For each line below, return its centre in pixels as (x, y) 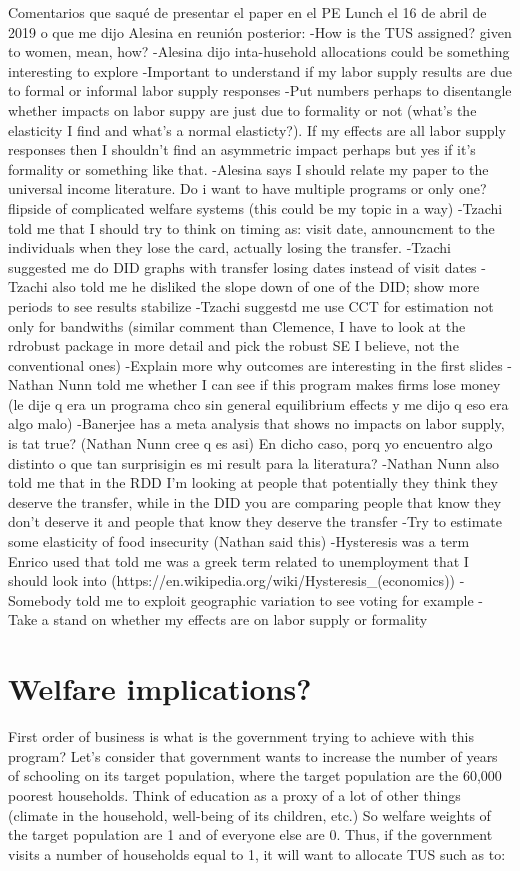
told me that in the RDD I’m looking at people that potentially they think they (253, 482)
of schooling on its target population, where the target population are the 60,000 (255, 775)
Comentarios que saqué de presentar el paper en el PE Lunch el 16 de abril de (247, 12)
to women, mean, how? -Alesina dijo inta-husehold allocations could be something (259, 51)
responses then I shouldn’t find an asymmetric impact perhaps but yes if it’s (242, 149)
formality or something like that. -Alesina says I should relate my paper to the (248, 168)
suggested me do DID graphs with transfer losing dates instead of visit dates (242, 266)
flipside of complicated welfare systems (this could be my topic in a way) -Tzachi (255, 207)
